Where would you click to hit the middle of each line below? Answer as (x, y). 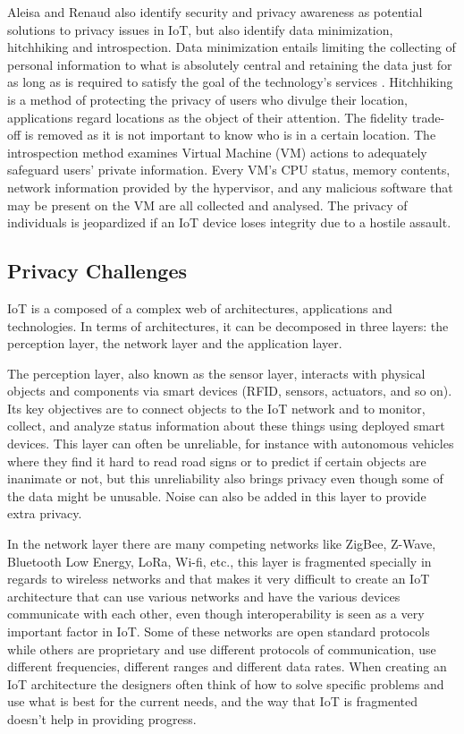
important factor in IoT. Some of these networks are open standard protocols (219, 632)
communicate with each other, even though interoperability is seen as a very (216, 614)
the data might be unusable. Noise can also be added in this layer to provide (217, 495)
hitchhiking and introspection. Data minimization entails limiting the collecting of (232, 47)
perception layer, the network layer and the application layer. (175, 343)
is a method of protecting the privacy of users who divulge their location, (208, 99)
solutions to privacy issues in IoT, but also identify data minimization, (200, 29)
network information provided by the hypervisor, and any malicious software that (230, 187)
